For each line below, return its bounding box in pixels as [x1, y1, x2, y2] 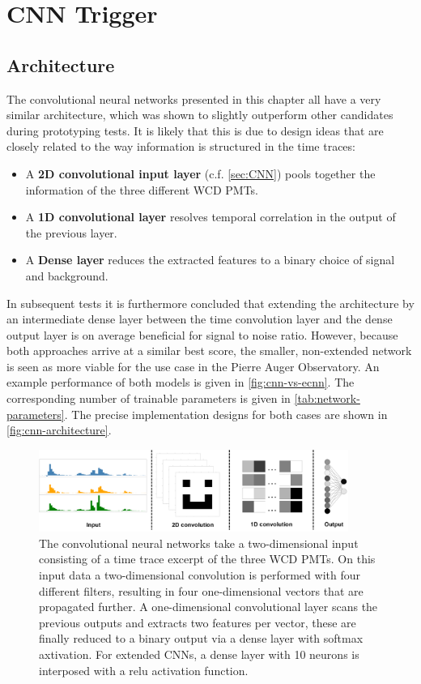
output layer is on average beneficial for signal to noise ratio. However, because [6, 326, 398, 343]
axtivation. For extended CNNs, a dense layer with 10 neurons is [39, 645, 359, 662]
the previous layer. [25, 224, 117, 241]
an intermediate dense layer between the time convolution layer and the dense [6, 310, 393, 327]
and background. [25, 267, 108, 284]
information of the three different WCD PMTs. [25, 181, 259, 198]
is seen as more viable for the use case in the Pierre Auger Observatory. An [6, 357, 380, 374]
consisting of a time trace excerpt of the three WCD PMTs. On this [39, 550, 376, 567]
